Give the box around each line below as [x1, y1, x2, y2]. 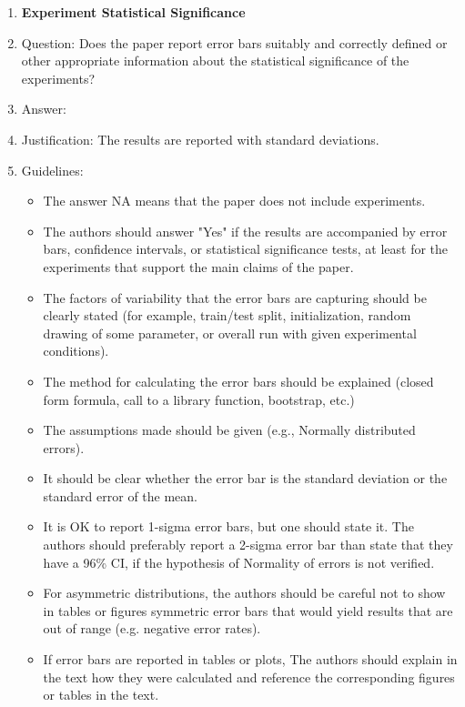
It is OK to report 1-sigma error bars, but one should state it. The [43, 517, 414, 536]
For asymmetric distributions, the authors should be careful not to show [43, 583, 446, 602]
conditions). [43, 341, 109, 360]
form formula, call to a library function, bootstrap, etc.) [43, 389, 355, 409]
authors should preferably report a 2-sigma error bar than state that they [43, 535, 453, 554]
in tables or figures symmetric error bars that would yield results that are [43, 601, 453, 620]
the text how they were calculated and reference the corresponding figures [43, 667, 455, 686]
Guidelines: [21, 160, 84, 179]
